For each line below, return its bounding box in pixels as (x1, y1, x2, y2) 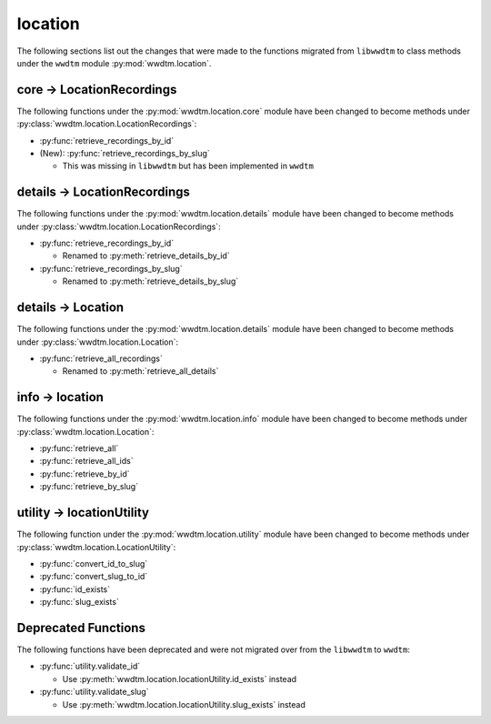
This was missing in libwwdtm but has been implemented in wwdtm (62, 160, 314, 172)
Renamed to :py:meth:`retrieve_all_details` (62, 366, 219, 377)
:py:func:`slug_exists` (39, 597, 120, 608)
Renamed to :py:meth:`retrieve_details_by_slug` (62, 276, 239, 287)
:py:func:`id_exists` (39, 583, 111, 595)
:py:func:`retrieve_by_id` (39, 468, 130, 479)
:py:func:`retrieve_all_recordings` (39, 353, 163, 364)
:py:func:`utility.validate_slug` (39, 687, 149, 698)
